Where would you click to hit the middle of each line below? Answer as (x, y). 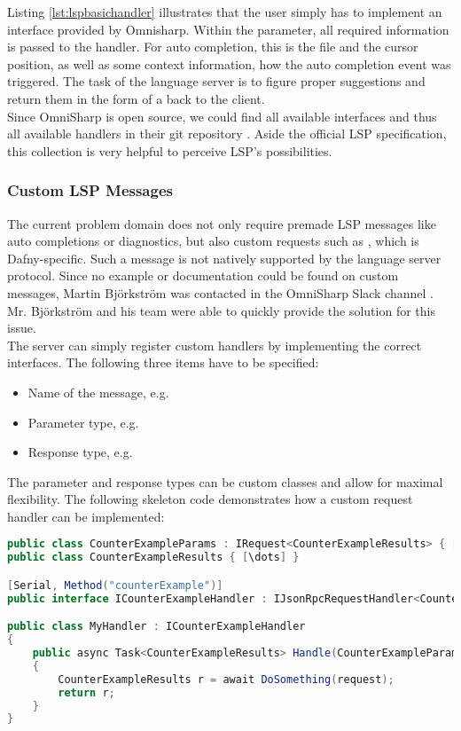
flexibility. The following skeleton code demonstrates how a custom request (210, 499)
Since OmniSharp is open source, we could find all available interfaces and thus (222, 116)
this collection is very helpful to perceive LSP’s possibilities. (170, 150)
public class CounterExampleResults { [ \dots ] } (153, 558)
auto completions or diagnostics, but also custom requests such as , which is (213, 241)
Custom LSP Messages (90, 190)
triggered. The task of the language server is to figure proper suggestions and (216, 81)
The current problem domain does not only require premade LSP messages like (222, 223)
